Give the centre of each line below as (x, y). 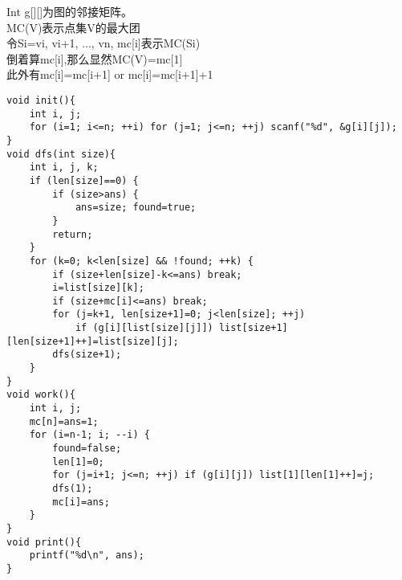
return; (73, 234)
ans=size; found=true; (136, 208)
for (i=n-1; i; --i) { (89, 435)
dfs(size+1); (87, 355)
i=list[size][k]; (98, 288)
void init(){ (41, 100)
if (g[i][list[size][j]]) (144, 328)
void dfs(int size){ (61, 154)
